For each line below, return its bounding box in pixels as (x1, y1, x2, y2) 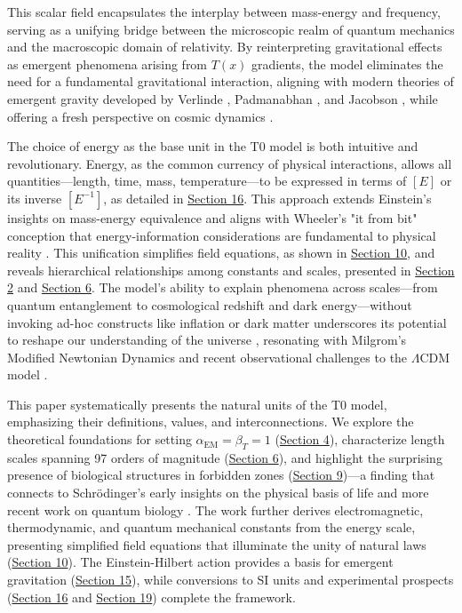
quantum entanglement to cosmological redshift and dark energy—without (7, 295, 412, 314)
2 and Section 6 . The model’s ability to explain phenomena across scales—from (7, 278, 438, 297)
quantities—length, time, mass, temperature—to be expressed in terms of (7, 171, 407, 190)
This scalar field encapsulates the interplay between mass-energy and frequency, (7, 3, 441, 20)
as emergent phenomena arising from (7, 54, 208, 73)
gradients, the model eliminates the (251, 54, 443, 73)
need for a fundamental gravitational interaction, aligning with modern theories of (7, 72, 454, 91)
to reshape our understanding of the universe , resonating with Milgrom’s (7, 330, 407, 349)
